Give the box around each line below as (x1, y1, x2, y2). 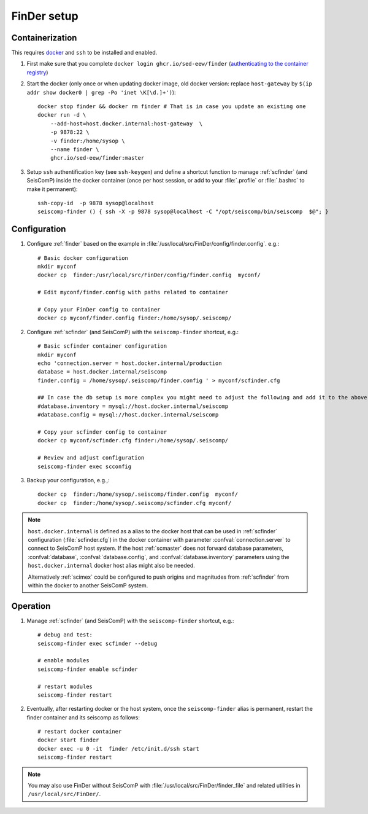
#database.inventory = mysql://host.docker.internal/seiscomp (37, 402, 229, 410)
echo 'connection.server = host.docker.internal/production (37, 359, 222, 367)
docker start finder (37, 737, 99, 743)
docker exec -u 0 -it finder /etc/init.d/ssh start (37, 745, 199, 752)
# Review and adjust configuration (37, 455, 145, 461)
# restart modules (37, 683, 93, 690)
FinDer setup (11, 9, 79, 23)
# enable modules (37, 657, 90, 664)
